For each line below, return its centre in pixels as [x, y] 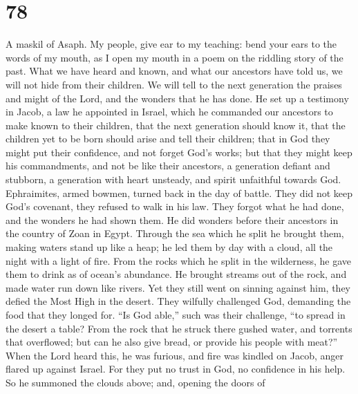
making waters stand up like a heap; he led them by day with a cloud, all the [169, 247]
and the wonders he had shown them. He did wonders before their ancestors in [172, 219]
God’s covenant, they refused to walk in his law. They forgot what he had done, [175, 206]
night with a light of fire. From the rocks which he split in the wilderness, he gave [178, 260]
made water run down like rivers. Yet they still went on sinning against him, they [178, 287]
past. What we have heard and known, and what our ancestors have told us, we [174, 71]
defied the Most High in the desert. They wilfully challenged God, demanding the [178, 301]
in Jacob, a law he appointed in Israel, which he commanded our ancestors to [169, 112]
